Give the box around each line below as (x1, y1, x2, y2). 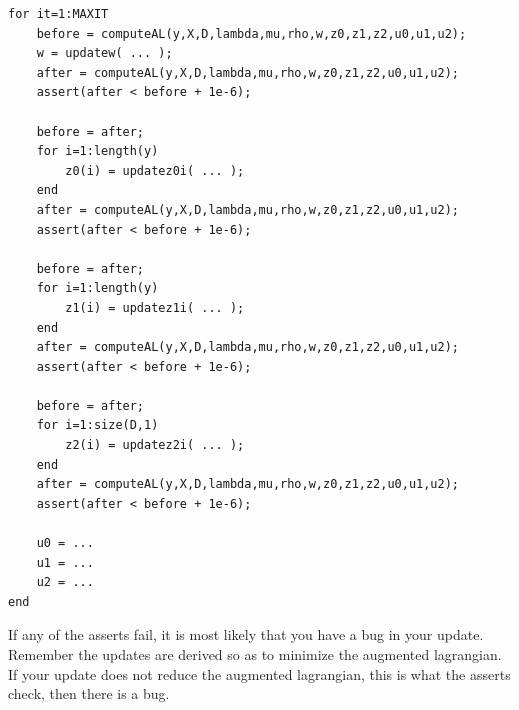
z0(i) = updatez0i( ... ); (65, 163, 245, 178)
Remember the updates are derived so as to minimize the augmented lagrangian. (8, 644, 502, 664)
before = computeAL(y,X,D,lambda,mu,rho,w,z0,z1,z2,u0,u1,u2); (36, 26, 467, 41)
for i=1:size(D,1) (36, 418, 159, 433)
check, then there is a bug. (8, 683, 170, 704)
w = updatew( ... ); (36, 46, 173, 61)
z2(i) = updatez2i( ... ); (65, 438, 245, 453)
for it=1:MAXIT (8, 7, 109, 21)
